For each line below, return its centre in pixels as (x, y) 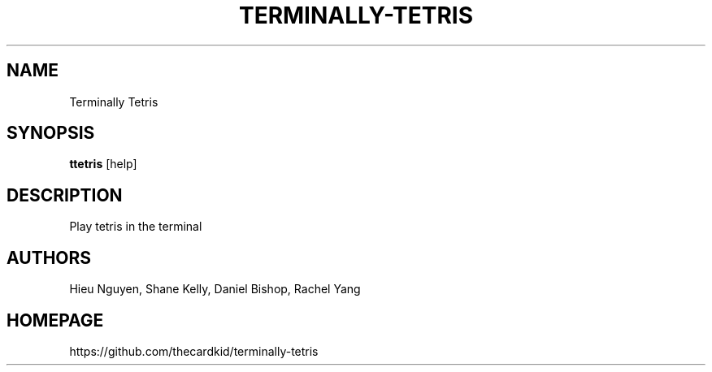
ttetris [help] (103, 164)
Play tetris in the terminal (136, 227)
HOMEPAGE (55, 320)
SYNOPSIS (51, 133)
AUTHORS (49, 257)
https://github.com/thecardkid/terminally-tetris (194, 351)
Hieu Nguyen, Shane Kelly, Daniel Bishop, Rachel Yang (215, 289)
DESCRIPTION (65, 195)
